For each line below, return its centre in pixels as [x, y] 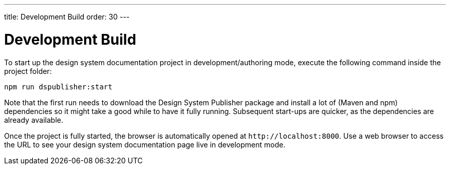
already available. [34, 120]
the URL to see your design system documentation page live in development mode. [145, 144]
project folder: [28, 71]
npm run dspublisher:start [58, 87]
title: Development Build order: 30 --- [67, 17]
